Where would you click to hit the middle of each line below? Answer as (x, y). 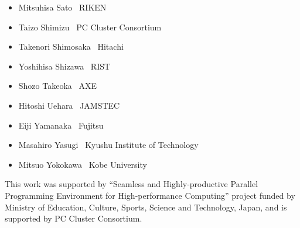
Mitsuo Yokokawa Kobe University (83, 164)
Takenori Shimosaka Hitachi (71, 46)
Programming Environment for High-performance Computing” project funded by (150, 195)
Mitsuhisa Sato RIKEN (62, 7)
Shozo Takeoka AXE (57, 86)
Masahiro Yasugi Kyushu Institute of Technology (108, 145)
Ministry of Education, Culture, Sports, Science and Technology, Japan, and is (146, 207)
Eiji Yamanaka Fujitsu (61, 125)
